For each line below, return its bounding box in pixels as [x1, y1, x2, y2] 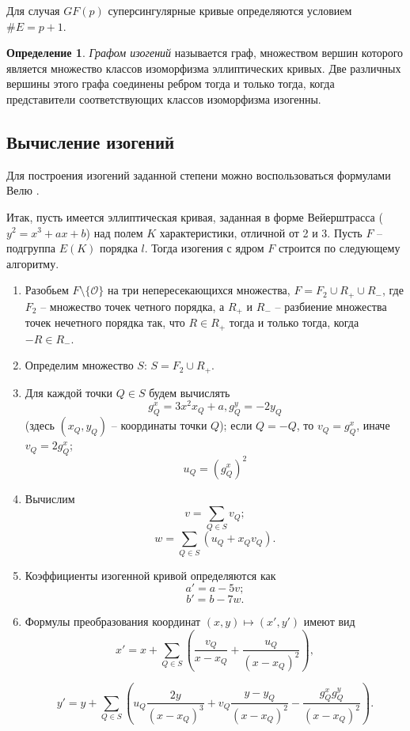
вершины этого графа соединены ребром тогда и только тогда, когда [6, 75, 335, 92]
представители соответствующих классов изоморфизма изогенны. [6, 90, 321, 107]
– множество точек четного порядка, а [40, 297, 225, 314]
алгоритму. [6, 255, 59, 271]
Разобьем [25, 282, 69, 298]
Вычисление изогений [6, 129, 175, 153]
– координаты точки [111, 417, 207, 434]
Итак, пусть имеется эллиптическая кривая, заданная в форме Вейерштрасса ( [6, 208, 383, 225]
